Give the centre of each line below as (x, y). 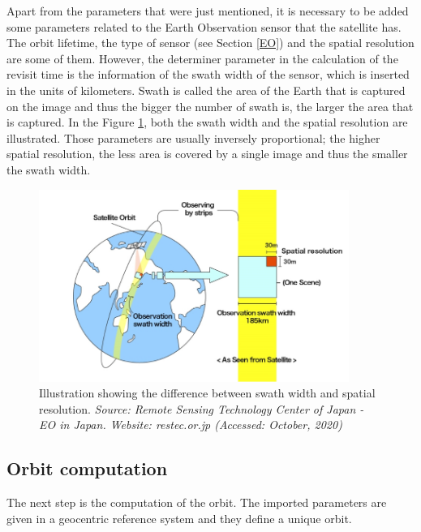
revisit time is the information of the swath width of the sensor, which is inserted (208, 74)
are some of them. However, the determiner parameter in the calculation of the (202, 58)
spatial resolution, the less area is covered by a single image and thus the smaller (207, 154)
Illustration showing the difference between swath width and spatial (207, 393)
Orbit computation (87, 468)
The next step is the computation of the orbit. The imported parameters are (197, 502)
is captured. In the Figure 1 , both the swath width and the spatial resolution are (207, 122)
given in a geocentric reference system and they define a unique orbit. (179, 518)
